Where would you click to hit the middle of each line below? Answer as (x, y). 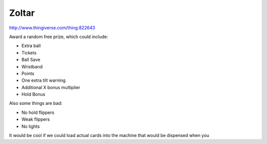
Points (28, 73)
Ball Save (31, 60)
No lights (31, 126)
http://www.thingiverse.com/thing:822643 (52, 28)
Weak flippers (36, 119)
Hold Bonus (33, 95)
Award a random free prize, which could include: (59, 37)
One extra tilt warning (44, 80)
